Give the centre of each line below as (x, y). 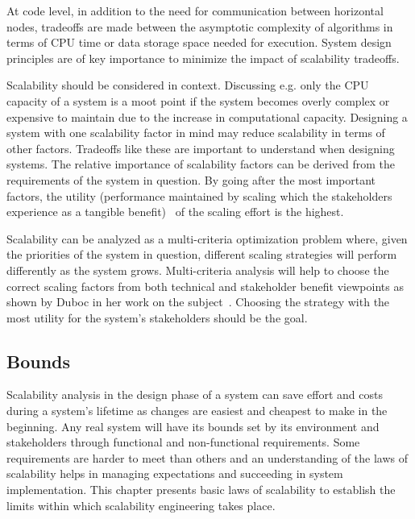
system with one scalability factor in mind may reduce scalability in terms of (196, 133)
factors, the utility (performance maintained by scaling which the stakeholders (199, 195)
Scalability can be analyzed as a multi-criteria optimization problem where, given (207, 238)
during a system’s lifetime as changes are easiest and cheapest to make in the (197, 411)
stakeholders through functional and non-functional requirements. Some (183, 442)
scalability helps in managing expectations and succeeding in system (175, 473)
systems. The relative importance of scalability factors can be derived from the (201, 164)
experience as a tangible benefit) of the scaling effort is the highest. (175, 212)
